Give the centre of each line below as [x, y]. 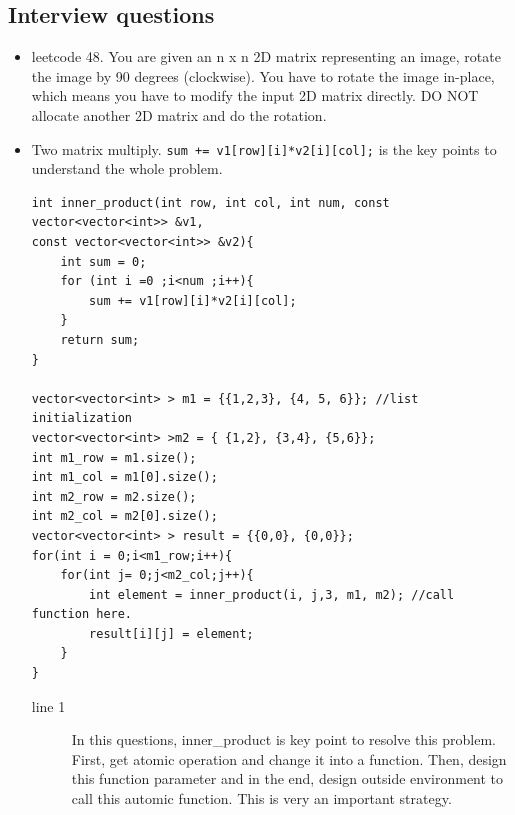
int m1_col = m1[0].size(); [124, 477]
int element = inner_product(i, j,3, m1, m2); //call [272, 594]
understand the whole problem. [127, 168]
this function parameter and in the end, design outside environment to [287, 778]
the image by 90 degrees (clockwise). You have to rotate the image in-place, [263, 75]
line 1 [48, 705]
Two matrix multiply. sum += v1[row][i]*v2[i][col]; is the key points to [264, 148]
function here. [82, 614]
